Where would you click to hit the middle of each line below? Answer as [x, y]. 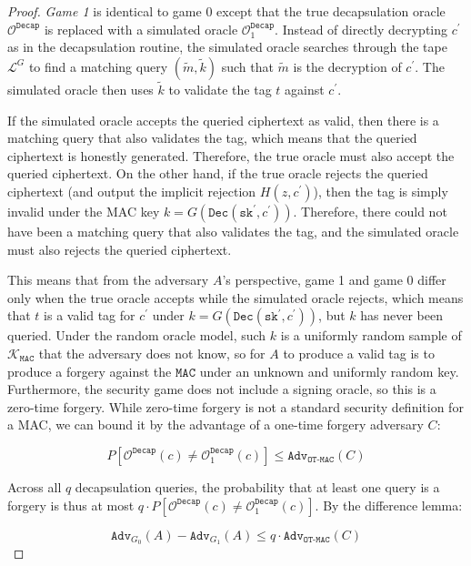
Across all [35, 486]
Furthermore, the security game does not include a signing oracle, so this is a [222, 389]
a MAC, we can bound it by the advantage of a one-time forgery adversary [215, 424]
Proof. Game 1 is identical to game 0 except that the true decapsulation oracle [226, 11]
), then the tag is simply [381, 191]
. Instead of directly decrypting [361, 29]
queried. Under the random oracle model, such [137, 335]
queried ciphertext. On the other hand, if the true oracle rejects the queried [218, 173]
